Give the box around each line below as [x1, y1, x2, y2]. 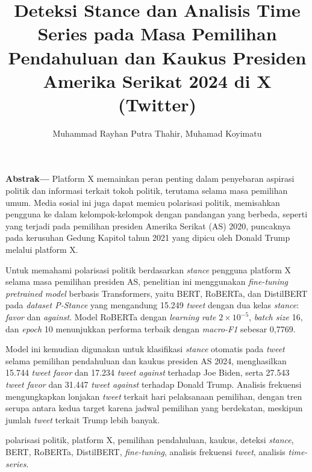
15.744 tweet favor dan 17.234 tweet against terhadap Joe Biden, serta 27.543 [5, 366, 290, 379]
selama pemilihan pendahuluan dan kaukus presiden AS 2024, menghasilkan [5, 354, 287, 367]
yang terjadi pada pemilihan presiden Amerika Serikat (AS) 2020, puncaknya [5, 219, 291, 232]
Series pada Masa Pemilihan [37, 21, 277, 46]
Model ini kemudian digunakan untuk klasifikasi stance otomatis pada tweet [5, 343, 285, 355]
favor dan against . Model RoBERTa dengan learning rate [5, 311, 216, 323]
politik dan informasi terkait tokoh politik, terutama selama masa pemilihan [5, 184, 288, 197]
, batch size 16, [249, 311, 303, 323]
